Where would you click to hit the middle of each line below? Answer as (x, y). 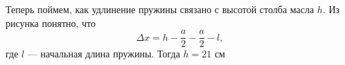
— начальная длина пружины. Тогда (104, 54)
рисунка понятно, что (51, 22)
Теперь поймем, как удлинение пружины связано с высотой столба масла (160, 9)
